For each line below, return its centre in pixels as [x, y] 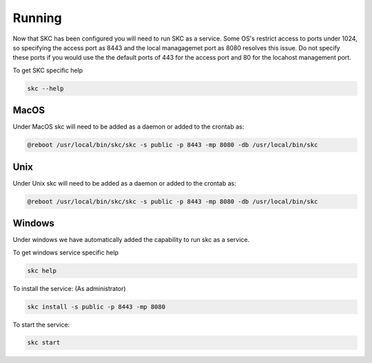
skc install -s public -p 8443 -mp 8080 [96, 307]
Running [37, 18]
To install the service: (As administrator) [70, 288]
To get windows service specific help [65, 252]
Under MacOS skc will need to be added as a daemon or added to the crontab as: [128, 126]
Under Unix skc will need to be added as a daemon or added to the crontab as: [125, 183]
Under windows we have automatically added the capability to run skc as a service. [131, 240]
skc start [44, 343]
